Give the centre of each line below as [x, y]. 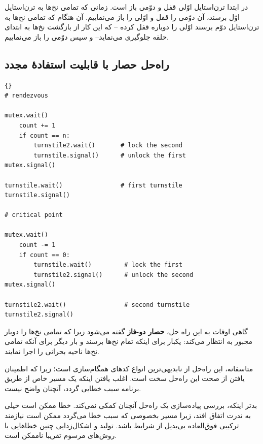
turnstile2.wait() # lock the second [108, 146]
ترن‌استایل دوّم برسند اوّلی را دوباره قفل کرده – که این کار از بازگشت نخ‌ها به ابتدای [132, 27]
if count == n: [44, 135]
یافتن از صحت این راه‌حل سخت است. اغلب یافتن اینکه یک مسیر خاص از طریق [125, 378]
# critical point [34, 215]
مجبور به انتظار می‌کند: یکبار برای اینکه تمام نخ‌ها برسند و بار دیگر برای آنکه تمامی [129, 341]
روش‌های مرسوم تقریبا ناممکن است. [61, 435]
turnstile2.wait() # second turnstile [97, 305]
